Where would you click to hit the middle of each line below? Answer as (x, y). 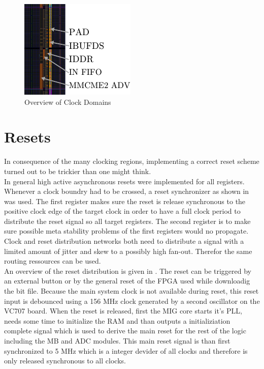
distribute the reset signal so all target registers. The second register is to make (127, 221)
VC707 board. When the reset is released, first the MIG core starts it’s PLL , (123, 311)
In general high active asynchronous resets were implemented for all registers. (124, 181)
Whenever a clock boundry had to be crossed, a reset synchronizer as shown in (127, 191)
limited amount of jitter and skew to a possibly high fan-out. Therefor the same (128, 251)
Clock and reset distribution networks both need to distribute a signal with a (124, 241)
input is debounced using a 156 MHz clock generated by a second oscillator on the (132, 301)
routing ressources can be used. (53, 261)
